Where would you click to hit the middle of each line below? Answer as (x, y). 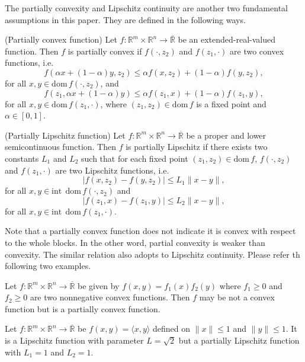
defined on (171, 329)
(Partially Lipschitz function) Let (65, 135)
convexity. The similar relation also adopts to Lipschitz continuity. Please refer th (152, 254)
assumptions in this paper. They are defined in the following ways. (125, 19)
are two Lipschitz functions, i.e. (112, 170)
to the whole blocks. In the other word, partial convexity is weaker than (135, 242)
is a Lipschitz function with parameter (74, 340)
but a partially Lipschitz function (239, 340)
